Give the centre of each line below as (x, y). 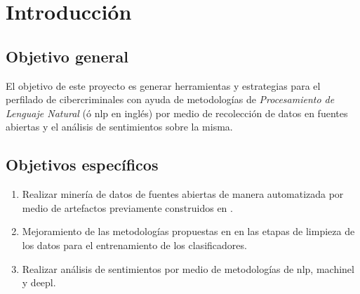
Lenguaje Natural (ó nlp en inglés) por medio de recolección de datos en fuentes (177, 113)
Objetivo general (67, 56)
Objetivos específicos (82, 165)
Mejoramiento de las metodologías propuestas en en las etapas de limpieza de (188, 231)
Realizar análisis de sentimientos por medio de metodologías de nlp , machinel (188, 268)
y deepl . (39, 282)
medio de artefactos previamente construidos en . (127, 207)
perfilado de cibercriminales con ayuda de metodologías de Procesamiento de (170, 99)
